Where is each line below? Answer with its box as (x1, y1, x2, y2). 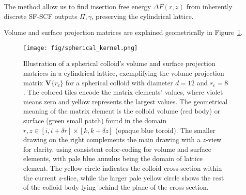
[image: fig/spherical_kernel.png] (23, 44, 138, 51)
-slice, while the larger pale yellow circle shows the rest (61, 172, 224, 182)
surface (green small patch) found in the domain (23, 115, 167, 125)
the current (23, 172, 57, 182)
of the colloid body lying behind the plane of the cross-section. (23, 182, 209, 192)
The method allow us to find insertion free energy (4, 1, 151, 11)
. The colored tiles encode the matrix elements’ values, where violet (23, 87, 223, 97)
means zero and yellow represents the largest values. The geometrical (23, 96, 228, 106)
